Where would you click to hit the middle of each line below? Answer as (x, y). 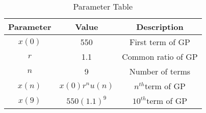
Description (160, 27)
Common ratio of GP (160, 56)
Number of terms (160, 71)
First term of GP (160, 42)
